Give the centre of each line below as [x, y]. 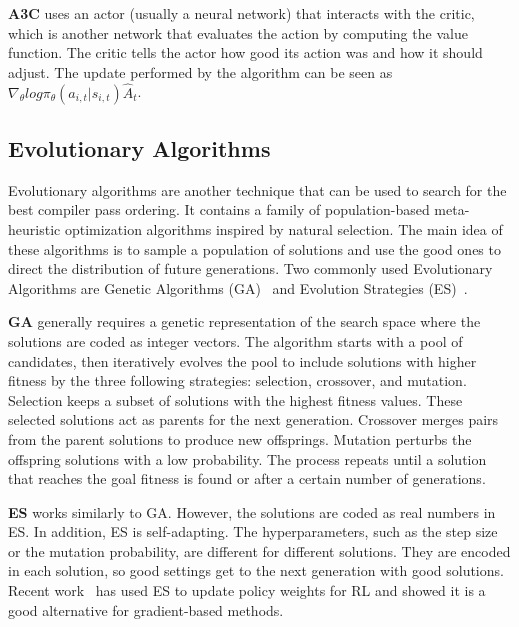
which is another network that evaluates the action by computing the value [238, 32]
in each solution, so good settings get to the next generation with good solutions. [256, 570]
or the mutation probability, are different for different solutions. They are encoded [259, 550]
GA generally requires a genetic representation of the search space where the [244, 321]
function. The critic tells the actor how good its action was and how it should [245, 52]
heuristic [34, 228]
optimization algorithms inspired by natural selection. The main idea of [283, 228]
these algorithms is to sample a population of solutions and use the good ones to [254, 248]
